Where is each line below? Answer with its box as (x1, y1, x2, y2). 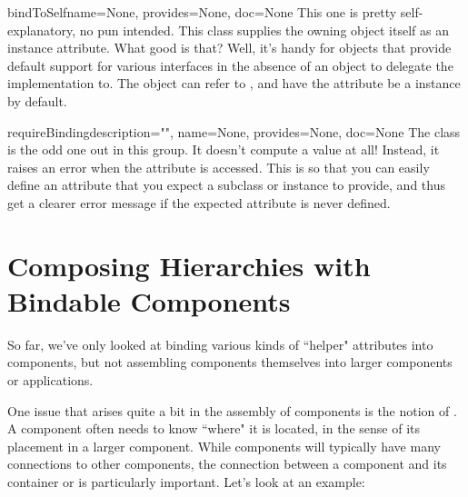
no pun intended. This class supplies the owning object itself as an (79, 20, 449, 39)
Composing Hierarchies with (7, 246, 371, 283)
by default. (7, 91, 67, 110)
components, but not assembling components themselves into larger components (7, 353, 453, 372)
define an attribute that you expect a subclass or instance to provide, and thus (7, 175, 445, 194)
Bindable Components (7, 282, 291, 319)
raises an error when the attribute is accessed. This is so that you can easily (7, 157, 430, 176)
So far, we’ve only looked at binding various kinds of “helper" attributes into (7, 334, 433, 353)
